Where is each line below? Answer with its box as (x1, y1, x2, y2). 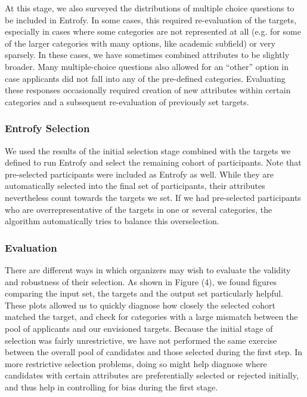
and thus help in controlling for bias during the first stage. (5, 380, 218, 393)
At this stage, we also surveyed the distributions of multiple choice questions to (5, 2, 294, 14)
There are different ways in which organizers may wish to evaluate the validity (5, 263, 291, 276)
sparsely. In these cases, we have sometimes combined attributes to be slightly (5, 48, 290, 61)
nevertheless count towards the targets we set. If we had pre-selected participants (5, 191, 301, 203)
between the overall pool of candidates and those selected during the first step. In (5, 346, 303, 358)
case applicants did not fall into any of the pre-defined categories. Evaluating (5, 72, 286, 84)
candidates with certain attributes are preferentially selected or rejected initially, (5, 369, 299, 381)
